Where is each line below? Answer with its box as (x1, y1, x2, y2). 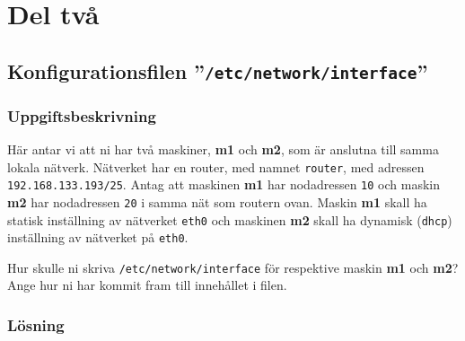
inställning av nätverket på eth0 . (7, 228, 189, 247)
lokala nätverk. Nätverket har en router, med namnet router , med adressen (7, 157, 425, 176)
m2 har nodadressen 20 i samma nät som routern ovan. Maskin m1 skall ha (7, 192, 427, 211)
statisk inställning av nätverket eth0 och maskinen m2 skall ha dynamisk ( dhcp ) (7, 210, 452, 229)
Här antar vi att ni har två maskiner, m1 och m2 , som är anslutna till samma (7, 139, 439, 158)
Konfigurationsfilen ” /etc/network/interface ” (7, 57, 428, 84)
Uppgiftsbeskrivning (7, 104, 156, 127)
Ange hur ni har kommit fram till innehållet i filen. (7, 275, 287, 294)
